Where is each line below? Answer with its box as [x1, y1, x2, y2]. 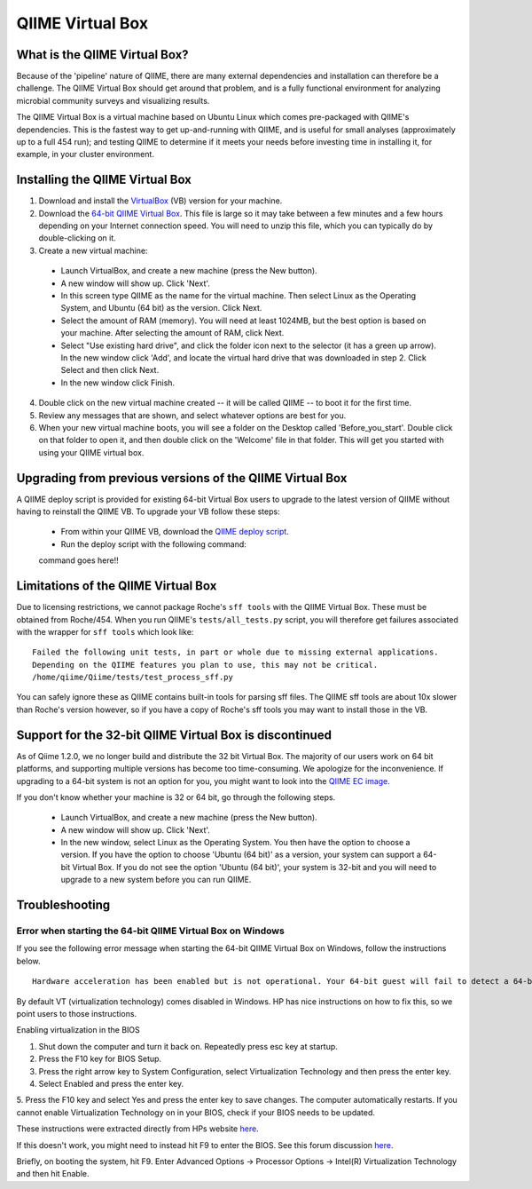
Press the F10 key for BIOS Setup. [38, 1053, 162, 1065]
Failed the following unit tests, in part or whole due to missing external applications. [32, 647, 439, 657]
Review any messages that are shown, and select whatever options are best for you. [38, 409, 347, 421]
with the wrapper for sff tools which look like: [16, 626, 194, 637]
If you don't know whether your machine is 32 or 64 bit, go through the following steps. [16, 791, 336, 803]
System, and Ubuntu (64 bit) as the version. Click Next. [60, 303, 262, 313]
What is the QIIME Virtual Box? [16, 47, 190, 62]
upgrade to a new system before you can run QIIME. [60, 875, 252, 885]
